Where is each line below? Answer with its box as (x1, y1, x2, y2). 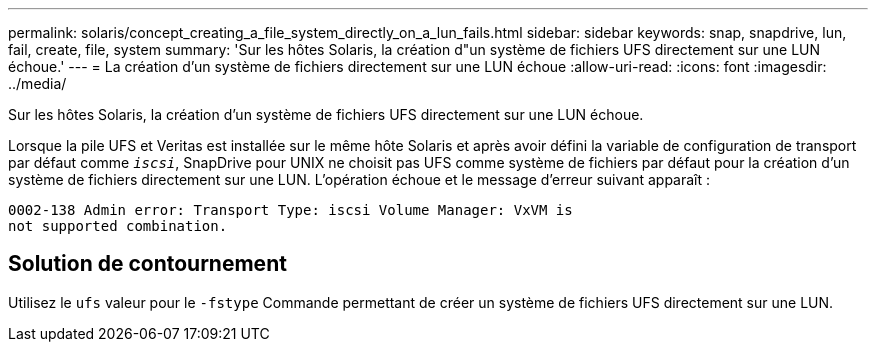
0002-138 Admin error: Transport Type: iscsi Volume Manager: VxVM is (8, 202, 573, 218)
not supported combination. (8, 218, 228, 234)
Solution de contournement (8, 251, 287, 277)
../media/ (8, 75, 67, 92)
